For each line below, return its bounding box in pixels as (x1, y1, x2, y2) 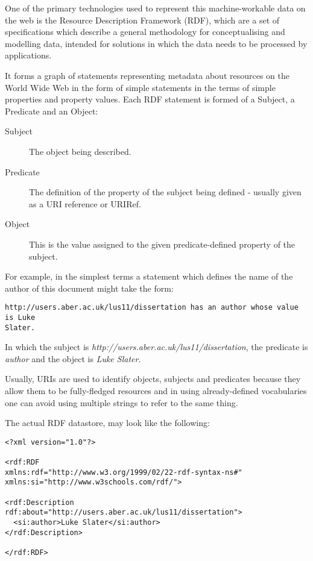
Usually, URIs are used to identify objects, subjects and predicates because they (5, 372, 301, 385)
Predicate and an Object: (5, 104, 98, 117)
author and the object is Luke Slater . (5, 352, 141, 365)
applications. (5, 49, 52, 61)
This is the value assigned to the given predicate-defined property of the (29, 237, 296, 250)
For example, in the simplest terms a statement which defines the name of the (5, 270, 293, 283)
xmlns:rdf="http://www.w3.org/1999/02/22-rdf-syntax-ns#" (5, 468, 242, 477)
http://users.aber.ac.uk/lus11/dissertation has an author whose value (5, 303, 299, 312)
